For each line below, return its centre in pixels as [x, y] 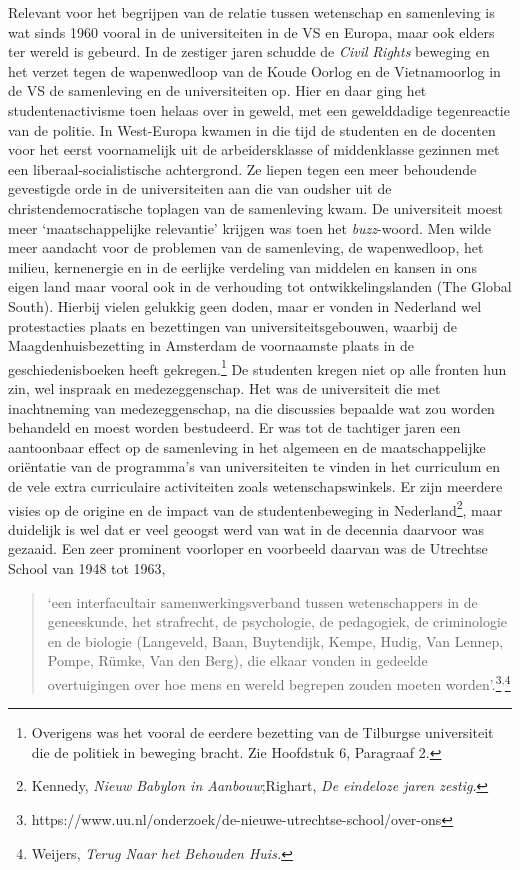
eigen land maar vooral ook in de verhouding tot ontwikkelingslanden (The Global [260, 286]
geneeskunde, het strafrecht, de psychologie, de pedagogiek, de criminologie [277, 621]
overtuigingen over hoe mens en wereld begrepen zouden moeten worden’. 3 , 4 [279, 682]
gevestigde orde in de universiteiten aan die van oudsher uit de [200, 188]
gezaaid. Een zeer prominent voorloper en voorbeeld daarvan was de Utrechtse [248, 548]
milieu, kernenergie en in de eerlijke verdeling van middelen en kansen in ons [242, 266]
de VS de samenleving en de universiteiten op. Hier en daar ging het [217, 90]
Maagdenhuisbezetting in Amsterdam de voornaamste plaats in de [211, 345]
